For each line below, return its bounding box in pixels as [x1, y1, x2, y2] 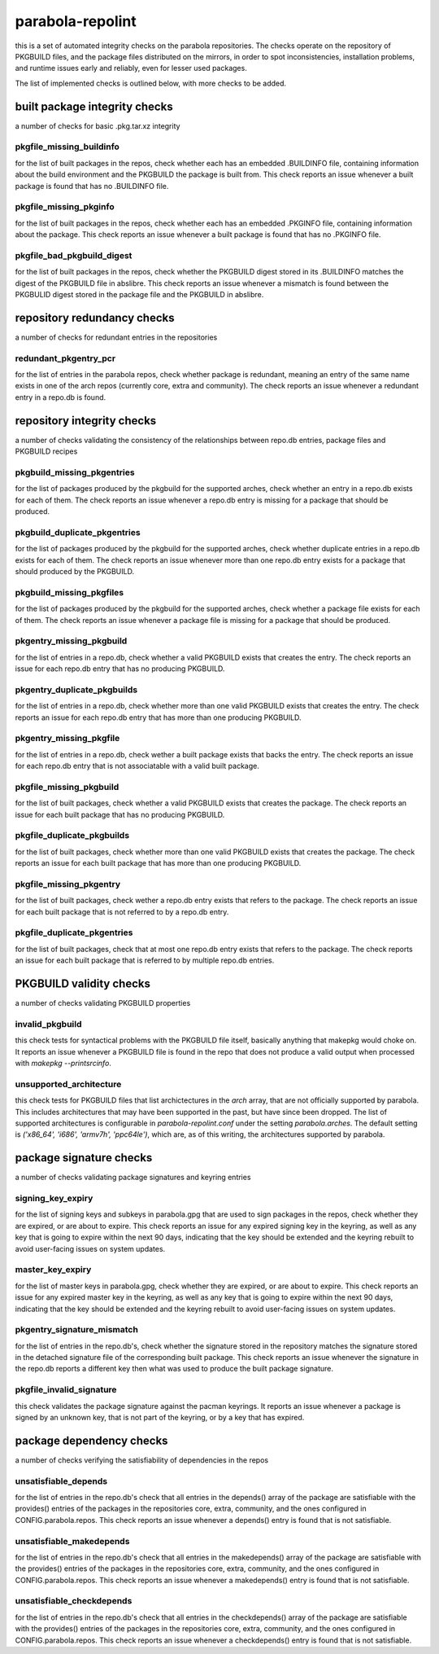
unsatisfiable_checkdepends [15, 1595, 133, 1607]
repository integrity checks [15, 414, 157, 428]
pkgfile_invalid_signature [15, 1384, 117, 1396]
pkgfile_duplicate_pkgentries [15, 927, 133, 938]
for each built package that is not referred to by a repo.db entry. [15, 906, 229, 916]
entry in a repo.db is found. [15, 392, 106, 402]
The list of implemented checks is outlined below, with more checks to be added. [15, 78, 287, 88]
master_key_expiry [15, 1264, 92, 1275]
